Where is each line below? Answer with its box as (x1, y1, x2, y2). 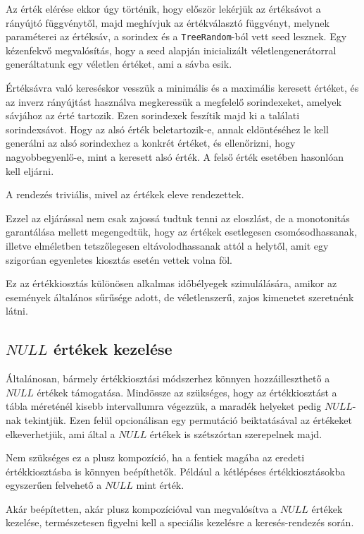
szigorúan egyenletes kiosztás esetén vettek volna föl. (6, 252, 232, 267)
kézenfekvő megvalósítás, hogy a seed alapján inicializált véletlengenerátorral (6, 42, 337, 57)
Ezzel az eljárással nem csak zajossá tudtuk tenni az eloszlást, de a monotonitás (6, 210, 350, 225)
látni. (6, 303, 28, 318)
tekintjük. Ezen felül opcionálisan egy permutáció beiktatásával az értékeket (24, 412, 352, 427)
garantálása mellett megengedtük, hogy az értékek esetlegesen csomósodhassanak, (6, 224, 358, 239)
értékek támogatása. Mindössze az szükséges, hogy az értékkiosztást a (37, 384, 337, 399)
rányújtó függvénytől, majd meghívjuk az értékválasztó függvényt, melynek (6, 15, 330, 30)
